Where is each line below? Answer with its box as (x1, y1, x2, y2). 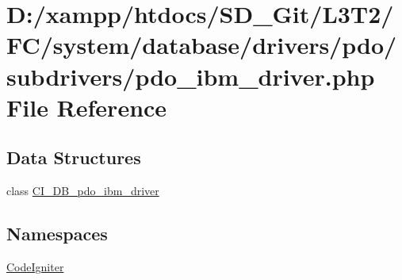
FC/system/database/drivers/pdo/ (6, 29, 397, 61)
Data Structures (6, 145, 141, 170)
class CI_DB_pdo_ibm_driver (6, 182, 159, 199)
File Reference (6, 90, 167, 123)
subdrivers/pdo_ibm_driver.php (6, 59, 375, 92)
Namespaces (6, 221, 108, 246)
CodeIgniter (6, 258, 64, 274)
